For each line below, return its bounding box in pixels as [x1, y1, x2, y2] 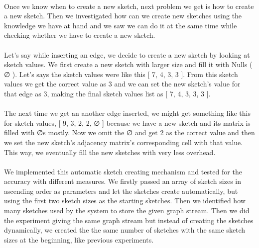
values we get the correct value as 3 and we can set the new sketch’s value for [4, 79, 241, 89]
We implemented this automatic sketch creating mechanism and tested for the [4, 166, 242, 176]
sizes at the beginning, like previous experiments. [4, 234, 154, 245]
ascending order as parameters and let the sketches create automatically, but [4, 185, 238, 196]
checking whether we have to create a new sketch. [4, 30, 155, 40]
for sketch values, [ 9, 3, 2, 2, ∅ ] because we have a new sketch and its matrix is [4, 117, 251, 128]
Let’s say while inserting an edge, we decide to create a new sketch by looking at [4, 49, 250, 60]
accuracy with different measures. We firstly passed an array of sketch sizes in [4, 176, 242, 186]
